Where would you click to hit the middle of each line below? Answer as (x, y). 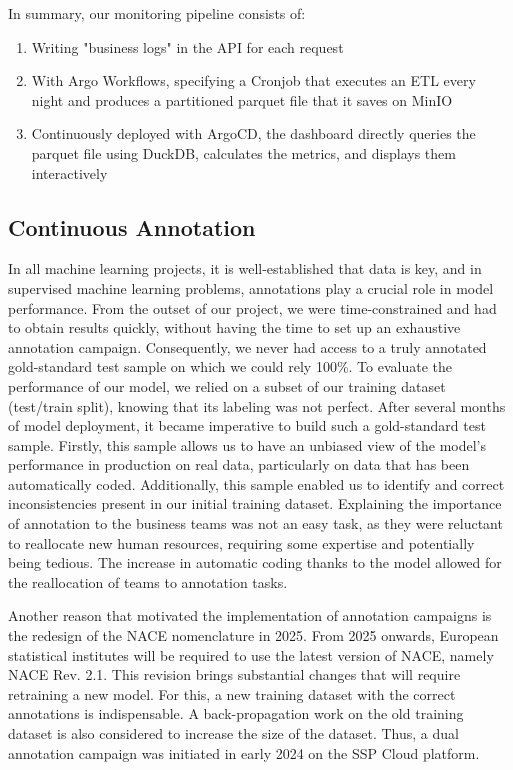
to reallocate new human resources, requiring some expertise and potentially (241, 542)
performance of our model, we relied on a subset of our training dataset (227, 385)
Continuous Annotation (132, 226)
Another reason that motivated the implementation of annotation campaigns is (250, 615)
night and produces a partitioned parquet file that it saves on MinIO (242, 99)
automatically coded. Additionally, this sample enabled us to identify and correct (256, 483)
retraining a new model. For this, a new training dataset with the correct (232, 693)
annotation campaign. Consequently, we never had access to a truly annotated (247, 346)
